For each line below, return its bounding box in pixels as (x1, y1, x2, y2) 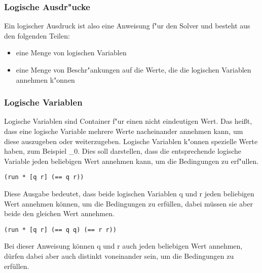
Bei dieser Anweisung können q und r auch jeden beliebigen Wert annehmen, (4, 241, 243, 251)
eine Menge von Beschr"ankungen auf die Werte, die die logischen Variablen (16, 64, 251, 75)
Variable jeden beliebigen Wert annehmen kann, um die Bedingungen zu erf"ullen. (4, 155, 259, 166)
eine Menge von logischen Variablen (16, 47, 127, 58)
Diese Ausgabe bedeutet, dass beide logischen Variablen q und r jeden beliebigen (4, 188, 254, 199)
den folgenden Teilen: (4, 30, 70, 41)
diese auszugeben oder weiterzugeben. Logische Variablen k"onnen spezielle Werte (4, 135, 258, 146)
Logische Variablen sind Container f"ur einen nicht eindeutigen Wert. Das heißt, (4, 116, 252, 126)
